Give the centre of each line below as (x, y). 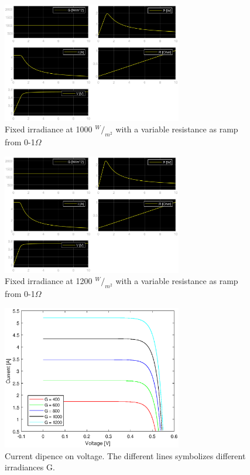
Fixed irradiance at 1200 (49, 281)
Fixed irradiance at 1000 (49, 129)
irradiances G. (30, 467)
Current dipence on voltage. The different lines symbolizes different (125, 455)
